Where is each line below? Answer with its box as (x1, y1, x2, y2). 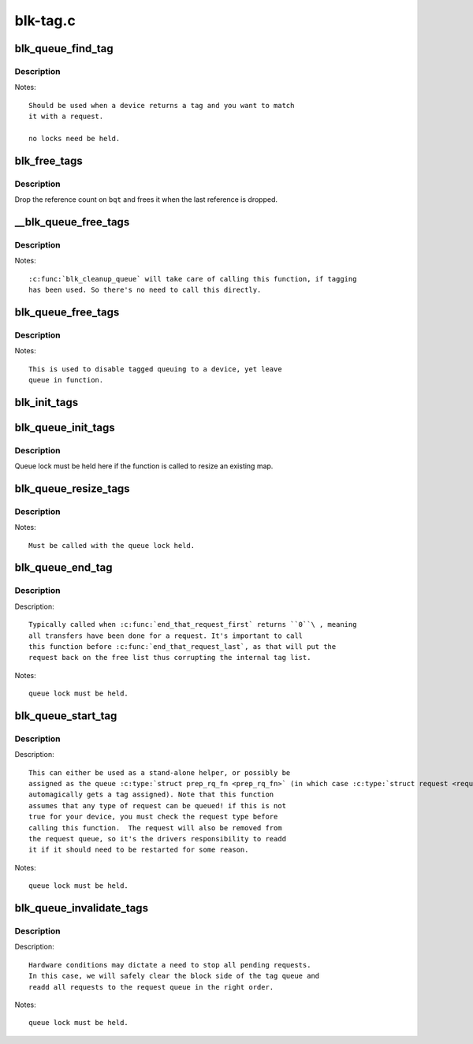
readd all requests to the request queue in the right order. (28, 982, 274, 991)
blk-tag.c (14, 12, 76, 29)
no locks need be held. (28, 134, 121, 143)
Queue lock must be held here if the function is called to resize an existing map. (14, 461, 274, 471)
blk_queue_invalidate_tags (14, 901, 149, 915)
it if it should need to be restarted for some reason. (28, 845, 249, 855)
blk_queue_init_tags (14, 420, 115, 434)
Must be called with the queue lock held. (28, 541, 196, 550)
